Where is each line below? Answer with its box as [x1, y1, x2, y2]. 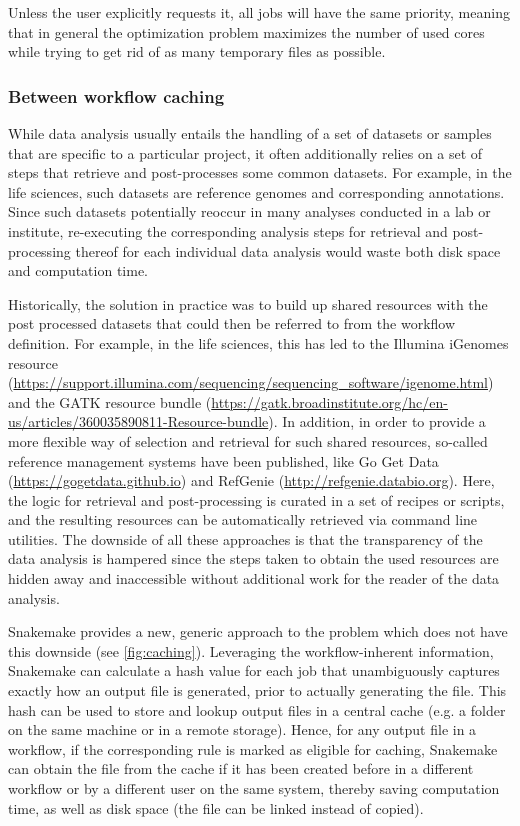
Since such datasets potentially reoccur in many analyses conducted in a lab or [8, 201, 491, 222]
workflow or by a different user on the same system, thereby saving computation [8, 778, 500, 798]
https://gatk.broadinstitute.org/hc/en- [211, 391, 448, 412]
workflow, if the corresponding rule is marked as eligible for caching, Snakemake [8, 738, 498, 759]
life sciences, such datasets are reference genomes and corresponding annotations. [8, 181, 505, 202]
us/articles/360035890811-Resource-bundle [8, 411, 269, 432]
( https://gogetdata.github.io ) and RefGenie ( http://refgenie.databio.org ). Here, [8, 470, 495, 491]
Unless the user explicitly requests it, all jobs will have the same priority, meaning [8, 2, 510, 22]
